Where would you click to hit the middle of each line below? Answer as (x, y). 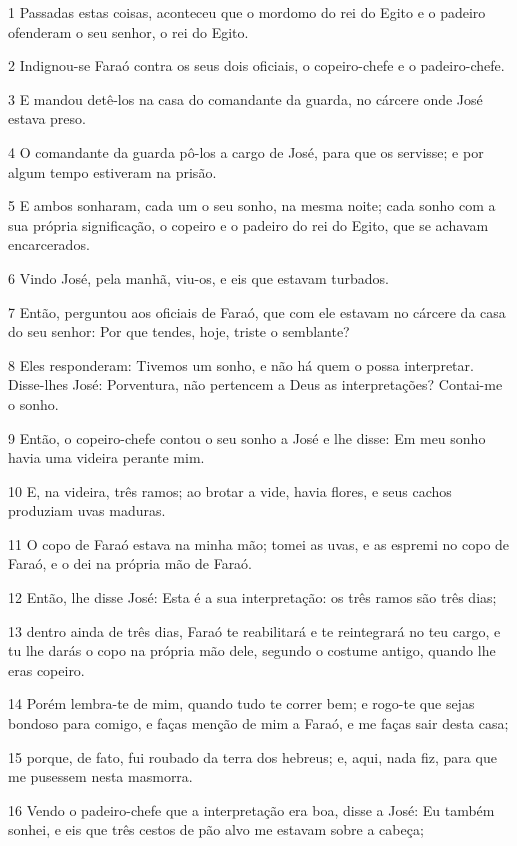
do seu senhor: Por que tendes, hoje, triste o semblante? (179, 331)
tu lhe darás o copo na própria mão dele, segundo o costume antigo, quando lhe (252, 650)
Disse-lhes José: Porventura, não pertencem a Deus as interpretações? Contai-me (255, 384)
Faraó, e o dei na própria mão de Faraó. (130, 563)
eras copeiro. (46, 669)
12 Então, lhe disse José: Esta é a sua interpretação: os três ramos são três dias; (252, 597)
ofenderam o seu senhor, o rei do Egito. (128, 31)
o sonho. (33, 403)
